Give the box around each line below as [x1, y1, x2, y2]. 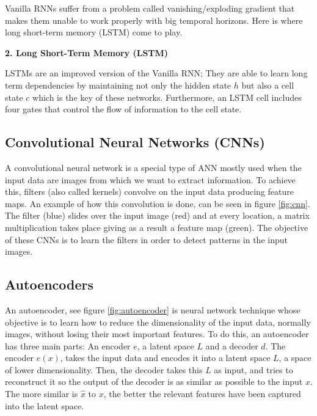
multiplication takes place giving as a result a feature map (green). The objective [5, 221, 308, 233]
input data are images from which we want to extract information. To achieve [5, 173, 296, 186]
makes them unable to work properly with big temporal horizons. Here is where [5, 13, 303, 26]
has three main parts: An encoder [5, 339, 131, 352]
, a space [279, 351, 312, 364]
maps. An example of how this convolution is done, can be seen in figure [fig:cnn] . [5, 197, 310, 210]
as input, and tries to [214, 363, 293, 376]
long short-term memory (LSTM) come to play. [5, 26, 183, 38]
